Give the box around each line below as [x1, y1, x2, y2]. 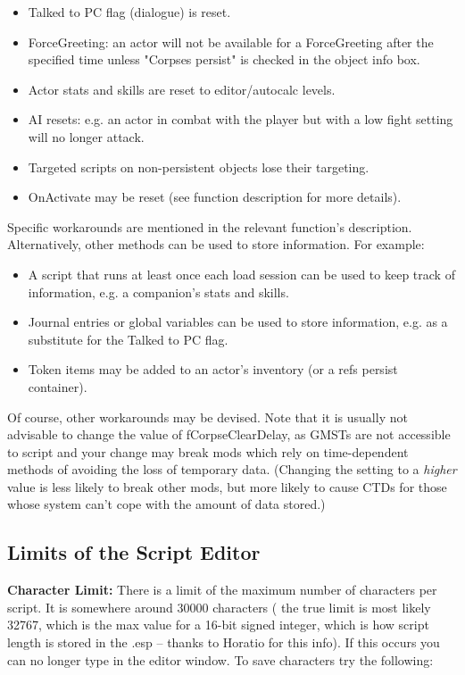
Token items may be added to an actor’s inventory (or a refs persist [28, 360, 398, 379]
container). [28, 377, 87, 396]
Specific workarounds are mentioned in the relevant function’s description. [7, 217, 412, 236]
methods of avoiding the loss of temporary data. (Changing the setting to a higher [7, 460, 457, 479]
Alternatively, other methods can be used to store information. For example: [7, 235, 425, 254]
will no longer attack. [28, 127, 145, 146]
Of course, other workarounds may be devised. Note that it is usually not [7, 407, 408, 426]
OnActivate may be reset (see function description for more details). [28, 187, 402, 206]
